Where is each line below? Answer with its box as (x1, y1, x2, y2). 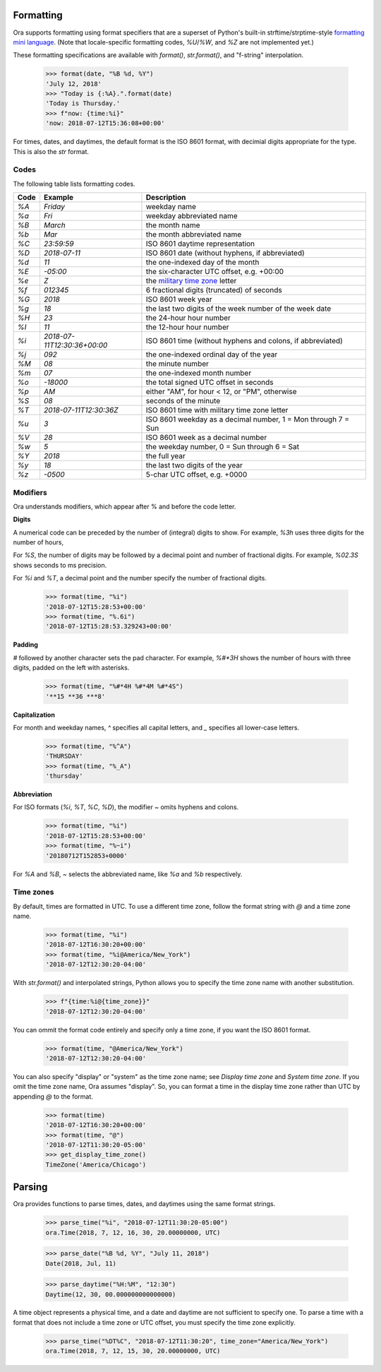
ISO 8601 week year (145, 294, 213, 304)
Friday (43, 202, 65, 212)
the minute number (145, 359, 210, 369)
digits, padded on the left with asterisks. (13, 664, 130, 672)
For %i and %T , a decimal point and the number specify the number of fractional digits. (13, 574, 267, 583)
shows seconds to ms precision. (13, 561, 107, 569)
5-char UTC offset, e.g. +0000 (145, 470, 248, 479)
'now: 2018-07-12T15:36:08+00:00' (45, 119, 165, 127)
